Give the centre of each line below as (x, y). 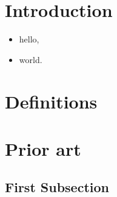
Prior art (43, 148)
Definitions (51, 101)
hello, (29, 39)
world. (31, 59)
